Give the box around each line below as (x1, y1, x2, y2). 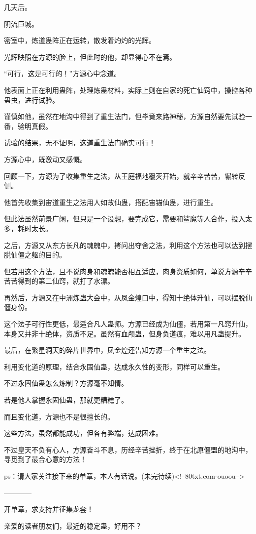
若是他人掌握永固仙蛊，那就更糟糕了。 (4, 395, 128, 405)
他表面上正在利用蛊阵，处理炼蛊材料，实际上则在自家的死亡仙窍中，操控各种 (4, 84, 252, 95)
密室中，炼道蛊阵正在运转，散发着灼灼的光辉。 (4, 35, 156, 45)
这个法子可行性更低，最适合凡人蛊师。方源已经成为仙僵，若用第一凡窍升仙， (4, 319, 252, 329)
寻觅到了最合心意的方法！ (4, 454, 87, 464)
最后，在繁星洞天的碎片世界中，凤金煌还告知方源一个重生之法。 (4, 345, 211, 355)
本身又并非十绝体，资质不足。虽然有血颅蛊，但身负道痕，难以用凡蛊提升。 (4, 328, 245, 338)
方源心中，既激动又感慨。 (4, 154, 87, 164)
